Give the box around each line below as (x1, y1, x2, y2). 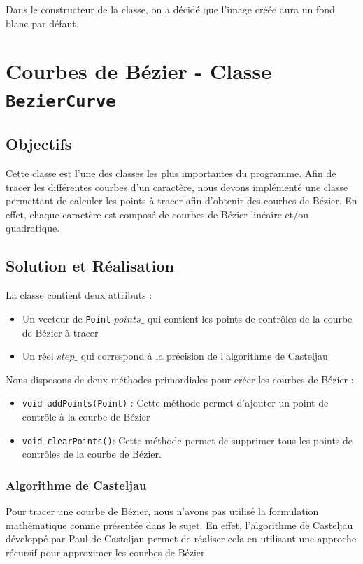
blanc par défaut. (6, 15, 79, 30)
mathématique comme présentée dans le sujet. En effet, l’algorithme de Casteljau (6, 517, 353, 532)
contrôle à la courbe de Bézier (22, 409, 150, 423)
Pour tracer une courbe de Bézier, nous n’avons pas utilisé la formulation (6, 504, 319, 518)
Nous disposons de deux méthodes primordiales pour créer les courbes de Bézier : (6, 372, 354, 386)
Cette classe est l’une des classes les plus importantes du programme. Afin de (6, 166, 336, 181)
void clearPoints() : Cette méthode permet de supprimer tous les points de (22, 432, 353, 447)
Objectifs (6, 133, 72, 155)
